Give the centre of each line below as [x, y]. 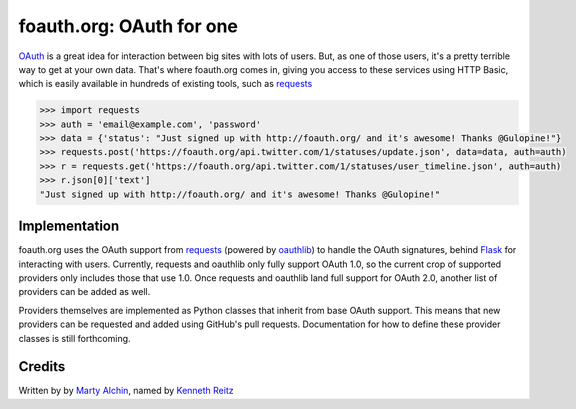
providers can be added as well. [84, 292]
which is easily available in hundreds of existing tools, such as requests [165, 84]
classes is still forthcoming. [74, 338]
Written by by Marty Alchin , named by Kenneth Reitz [126, 391]
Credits [42, 366]
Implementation [69, 226]
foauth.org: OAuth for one [128, 26]
